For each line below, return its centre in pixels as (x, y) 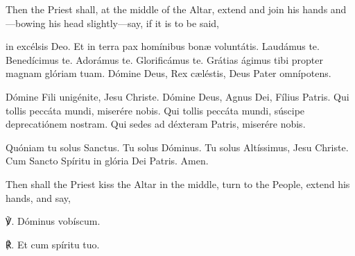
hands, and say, (38, 197)
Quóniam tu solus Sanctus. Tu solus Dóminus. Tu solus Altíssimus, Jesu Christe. (177, 147)
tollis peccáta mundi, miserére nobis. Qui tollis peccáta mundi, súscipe (155, 110)
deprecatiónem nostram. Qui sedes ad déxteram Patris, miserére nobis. (156, 124)
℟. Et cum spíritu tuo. (53, 244)
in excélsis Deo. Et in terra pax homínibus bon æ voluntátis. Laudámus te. (163, 46)
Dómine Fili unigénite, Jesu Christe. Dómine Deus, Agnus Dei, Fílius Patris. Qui (177, 96)
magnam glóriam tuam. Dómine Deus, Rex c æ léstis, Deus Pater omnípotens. (168, 73)
